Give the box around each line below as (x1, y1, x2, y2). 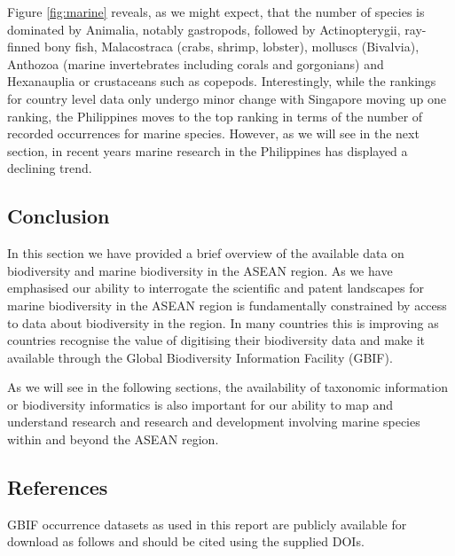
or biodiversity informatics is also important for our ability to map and (7, 395, 393, 413)
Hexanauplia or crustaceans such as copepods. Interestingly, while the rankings (7, 72, 436, 90)
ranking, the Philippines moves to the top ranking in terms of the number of (7, 106, 423, 125)
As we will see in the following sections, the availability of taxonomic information (7, 378, 448, 396)
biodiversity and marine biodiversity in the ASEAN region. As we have (7, 261, 393, 279)
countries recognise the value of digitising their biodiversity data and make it (7, 331, 426, 349)
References (7, 474, 108, 501)
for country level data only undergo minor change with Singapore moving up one (7, 89, 446, 107)
